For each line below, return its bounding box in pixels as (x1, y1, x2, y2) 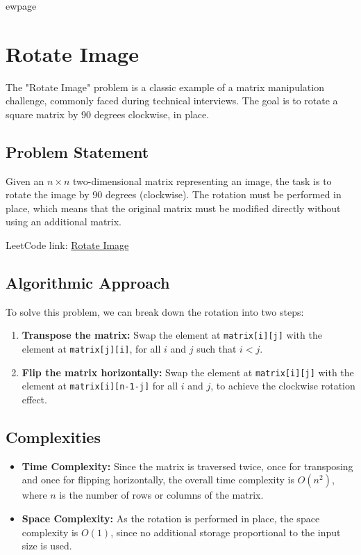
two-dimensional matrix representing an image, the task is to (73, 173, 332, 188)
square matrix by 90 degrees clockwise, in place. (6, 106, 210, 121)
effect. (22, 392, 47, 407)
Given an (6, 173, 44, 188)
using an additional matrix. (6, 214, 121, 229)
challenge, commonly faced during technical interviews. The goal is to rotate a (6, 93, 338, 108)
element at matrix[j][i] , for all (22, 341, 161, 356)
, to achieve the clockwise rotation (210, 378, 355, 393)
